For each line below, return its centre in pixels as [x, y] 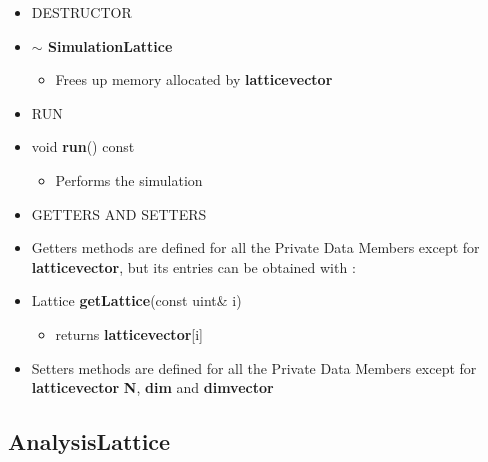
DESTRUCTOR [81, 12]
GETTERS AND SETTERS [119, 213]
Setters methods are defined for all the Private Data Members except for [254, 367]
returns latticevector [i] [129, 333]
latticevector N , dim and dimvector [152, 387]
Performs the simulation [129, 179]
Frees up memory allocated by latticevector [194, 79]
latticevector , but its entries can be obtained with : [193, 266]
